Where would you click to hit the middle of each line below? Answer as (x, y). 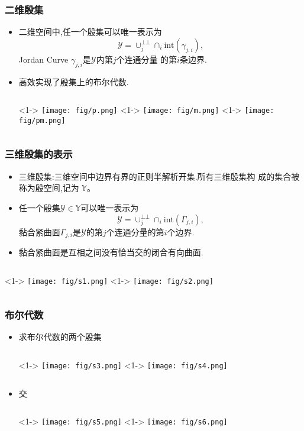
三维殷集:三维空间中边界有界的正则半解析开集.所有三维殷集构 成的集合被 (159, 176)
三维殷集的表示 (39, 154)
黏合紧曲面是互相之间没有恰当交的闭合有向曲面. (111, 252)
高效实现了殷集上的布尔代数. (74, 81)
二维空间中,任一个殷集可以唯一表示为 (90, 32)
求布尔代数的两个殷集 (60, 337)
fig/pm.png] (42, 120)
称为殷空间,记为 (49, 188)
